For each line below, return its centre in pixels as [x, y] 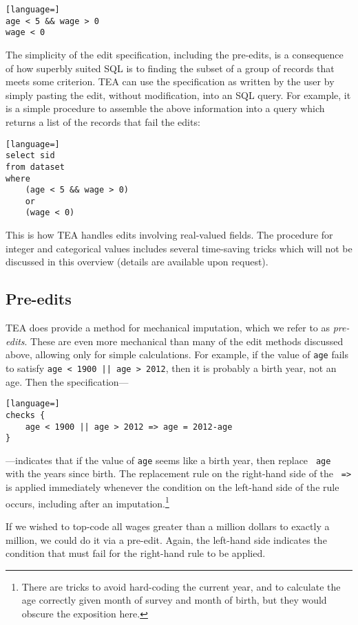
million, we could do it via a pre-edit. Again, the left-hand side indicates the [166, 539]
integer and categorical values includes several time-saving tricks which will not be [179, 248]
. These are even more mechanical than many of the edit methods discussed [184, 341]
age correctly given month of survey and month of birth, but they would [174, 600]
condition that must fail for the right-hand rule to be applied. [136, 553]
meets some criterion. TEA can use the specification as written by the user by [170, 81]
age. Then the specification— [67, 381]
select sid [30, 156]
